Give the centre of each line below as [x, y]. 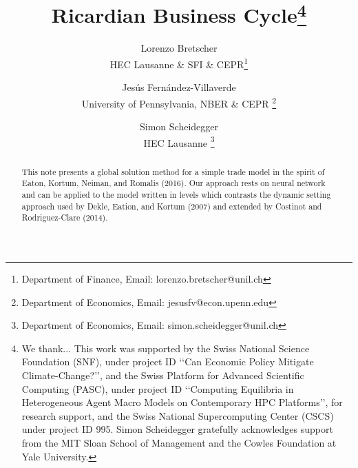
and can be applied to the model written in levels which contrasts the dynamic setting [176, 195]
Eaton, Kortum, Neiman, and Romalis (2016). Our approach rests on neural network [173, 183]
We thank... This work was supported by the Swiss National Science [166, 348]
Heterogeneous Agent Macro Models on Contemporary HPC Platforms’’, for [182, 402]
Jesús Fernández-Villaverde [179, 87]
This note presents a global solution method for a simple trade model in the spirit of [173, 171]
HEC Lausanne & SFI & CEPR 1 [179, 63]
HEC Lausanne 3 [179, 141]
